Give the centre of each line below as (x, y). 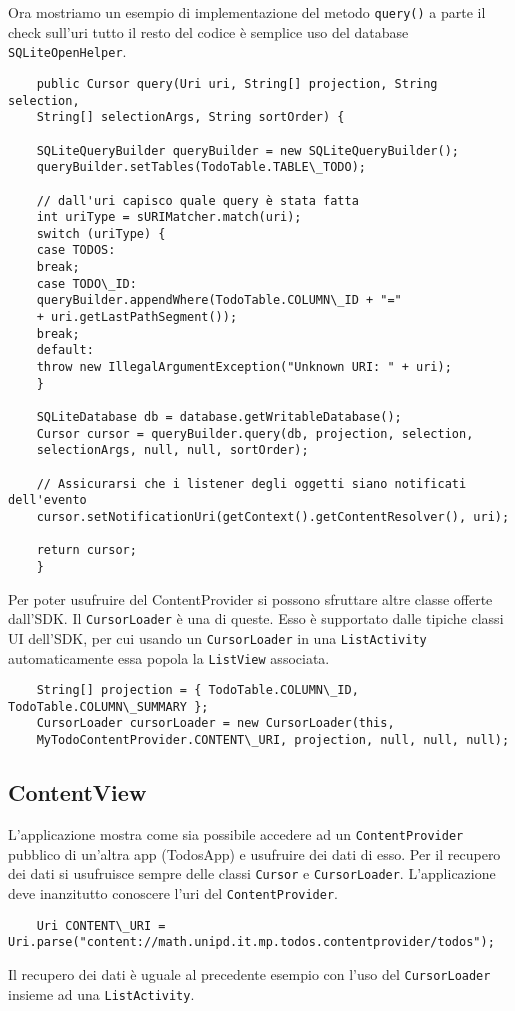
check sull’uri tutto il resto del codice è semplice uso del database (208, 31)
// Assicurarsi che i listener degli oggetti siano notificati (251, 483)
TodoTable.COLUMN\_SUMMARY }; (108, 706)
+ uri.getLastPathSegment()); (137, 317)
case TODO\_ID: (86, 283)
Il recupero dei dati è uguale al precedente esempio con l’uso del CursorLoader (249, 973)
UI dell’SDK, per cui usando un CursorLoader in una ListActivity (217, 637)
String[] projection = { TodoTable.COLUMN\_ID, (197, 690)
